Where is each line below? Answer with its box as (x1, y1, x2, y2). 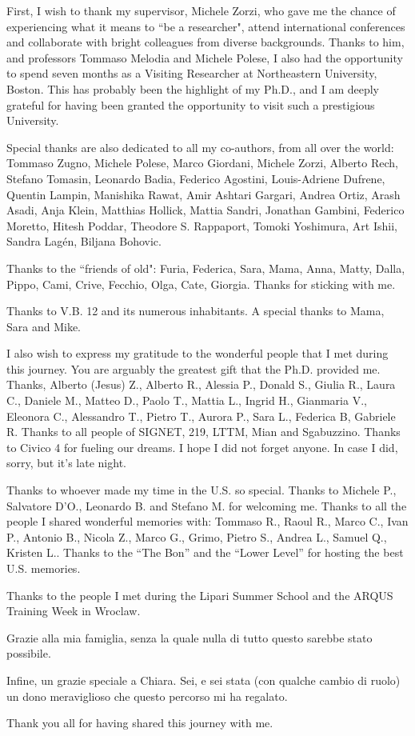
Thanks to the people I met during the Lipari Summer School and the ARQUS (6, 586, 393, 603)
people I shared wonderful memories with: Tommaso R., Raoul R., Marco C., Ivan (6, 513, 409, 530)
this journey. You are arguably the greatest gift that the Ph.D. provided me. (6, 360, 381, 377)
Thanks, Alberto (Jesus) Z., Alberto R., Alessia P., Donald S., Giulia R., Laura (6, 376, 396, 393)
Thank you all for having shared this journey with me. (6, 714, 273, 731)
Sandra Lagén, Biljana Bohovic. (6, 233, 162, 250)
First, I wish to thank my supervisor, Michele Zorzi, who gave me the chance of (6, 2, 396, 18)
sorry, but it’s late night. (6, 454, 126, 471)
